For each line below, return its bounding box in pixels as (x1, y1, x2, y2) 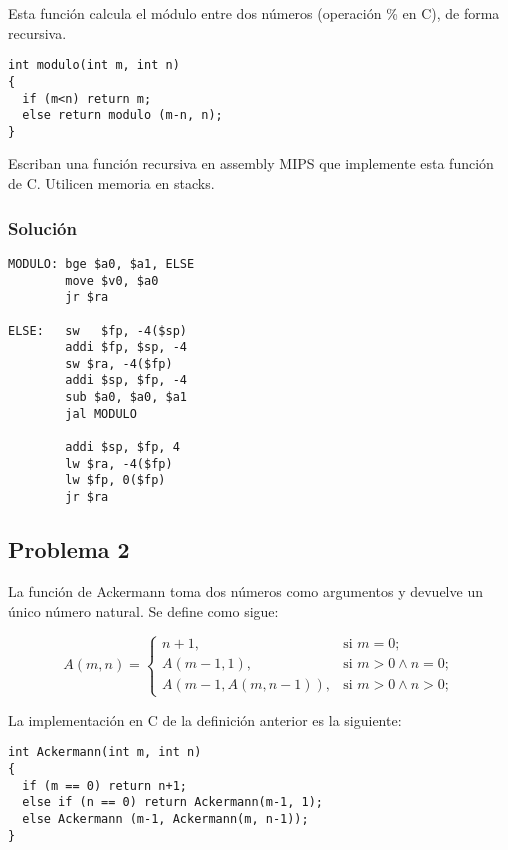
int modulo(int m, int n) (8, 58, 180, 73)
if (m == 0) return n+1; (22, 778, 187, 793)
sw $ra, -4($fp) (65, 356, 173, 371)
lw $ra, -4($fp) (65, 456, 173, 471)
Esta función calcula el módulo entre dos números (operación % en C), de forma (8, 3, 500, 23)
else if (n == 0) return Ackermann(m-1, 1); (22, 795, 323, 810)
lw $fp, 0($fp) (65, 473, 166, 488)
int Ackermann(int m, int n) (8, 745, 202, 760)
